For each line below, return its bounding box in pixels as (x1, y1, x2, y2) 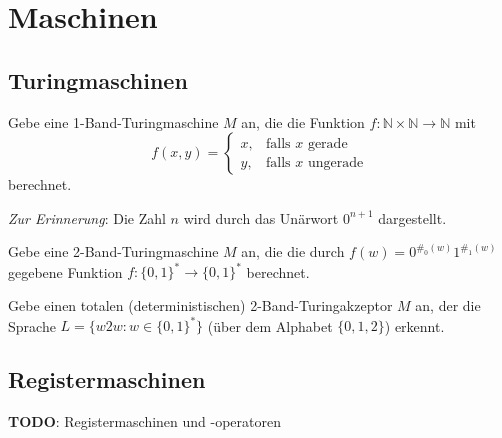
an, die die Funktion (241, 111, 365, 132)
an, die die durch (241, 241, 345, 262)
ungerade (307, 155, 364, 170)
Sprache (8, 315, 56, 336)
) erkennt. (384, 315, 445, 336)
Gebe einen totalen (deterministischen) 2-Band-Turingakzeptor (8, 295, 393, 316)
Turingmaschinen (8, 64, 188, 95)
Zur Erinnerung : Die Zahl (8, 207, 166, 228)
